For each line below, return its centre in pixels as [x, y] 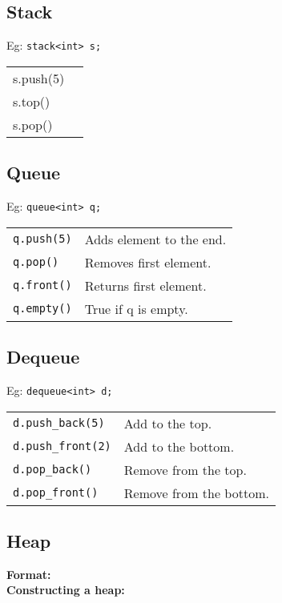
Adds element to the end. [155, 239]
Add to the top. [168, 423]
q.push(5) [42, 239]
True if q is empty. [136, 308]
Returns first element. [145, 285]
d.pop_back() [52, 470]
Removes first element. [148, 262]
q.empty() [42, 309]
